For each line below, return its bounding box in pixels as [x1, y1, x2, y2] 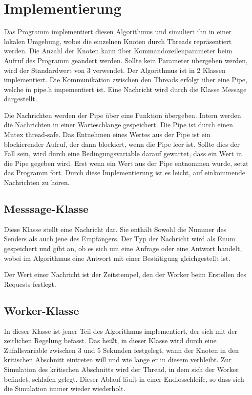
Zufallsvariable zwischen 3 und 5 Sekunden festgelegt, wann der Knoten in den [4, 345, 239, 355]
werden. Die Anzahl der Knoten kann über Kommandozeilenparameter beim [4, 46, 232, 56]
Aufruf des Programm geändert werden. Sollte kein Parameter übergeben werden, [4, 55, 248, 65]
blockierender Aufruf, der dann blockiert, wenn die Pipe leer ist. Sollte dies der [4, 139, 240, 149]
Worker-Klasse [4, 302, 79, 318]
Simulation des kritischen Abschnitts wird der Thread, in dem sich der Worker [4, 364, 239, 374]
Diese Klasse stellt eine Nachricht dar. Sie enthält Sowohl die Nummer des [4, 224, 227, 234]
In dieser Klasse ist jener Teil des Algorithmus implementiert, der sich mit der [4, 325, 237, 336]
